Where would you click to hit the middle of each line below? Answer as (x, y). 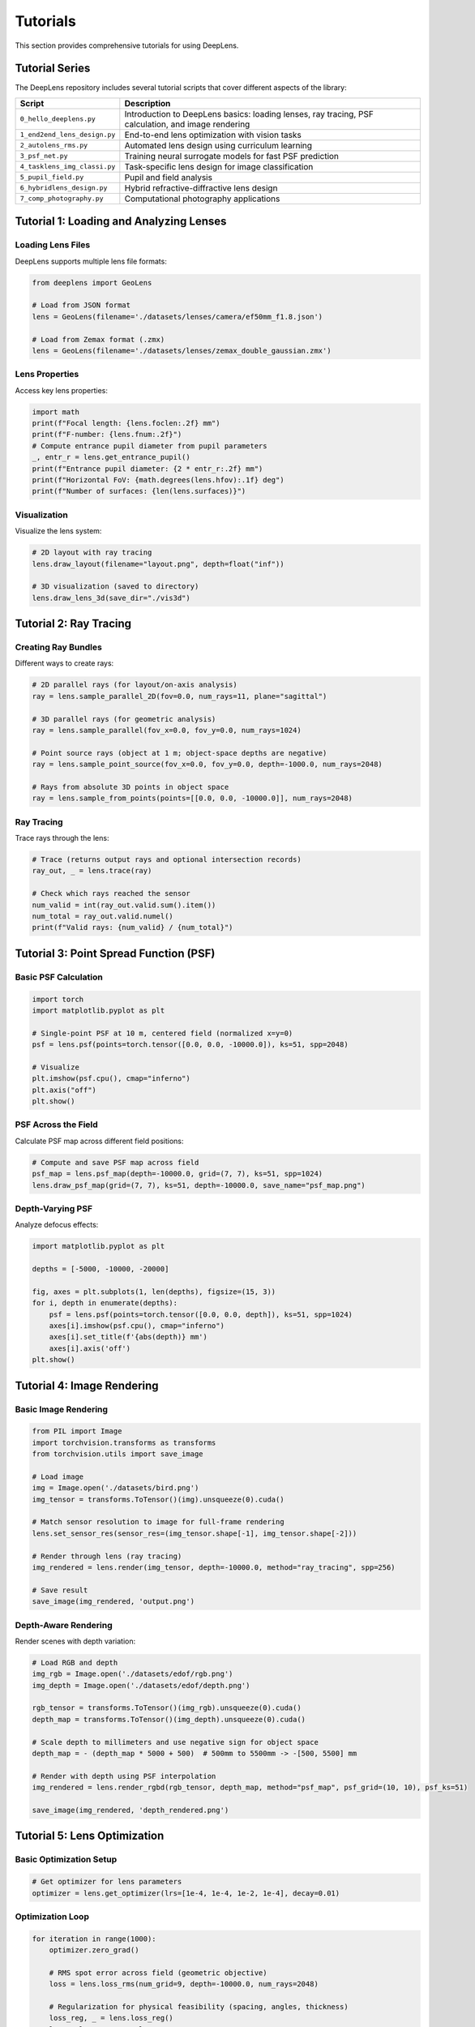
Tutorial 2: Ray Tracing (73, 624)
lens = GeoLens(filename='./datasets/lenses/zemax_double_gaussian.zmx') (182, 350)
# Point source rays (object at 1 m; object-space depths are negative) (180, 753)
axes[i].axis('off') (90, 1348)
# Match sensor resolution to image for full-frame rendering (158, 1522)
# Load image (58, 1476)
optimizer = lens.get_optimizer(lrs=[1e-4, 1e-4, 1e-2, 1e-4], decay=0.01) (186, 1893)
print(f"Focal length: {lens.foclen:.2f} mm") (126, 423)
